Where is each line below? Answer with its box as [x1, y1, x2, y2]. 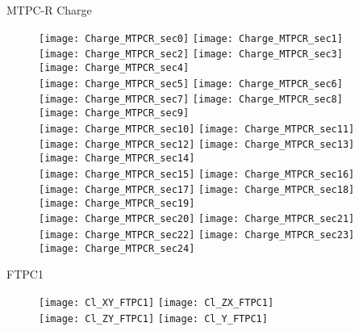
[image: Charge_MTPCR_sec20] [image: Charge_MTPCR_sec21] [39, 213, 355, 225]
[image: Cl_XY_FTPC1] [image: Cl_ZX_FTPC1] [39, 297, 274, 309]
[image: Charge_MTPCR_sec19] [39, 197, 195, 209]
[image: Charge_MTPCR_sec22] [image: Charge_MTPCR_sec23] [39, 229, 355, 241]
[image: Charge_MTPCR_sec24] [39, 242, 195, 254]
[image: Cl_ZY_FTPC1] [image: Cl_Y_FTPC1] [39, 312, 268, 325]
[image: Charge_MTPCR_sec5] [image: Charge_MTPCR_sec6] [39, 78, 343, 90]
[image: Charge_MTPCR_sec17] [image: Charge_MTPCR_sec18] [39, 184, 355, 196]
